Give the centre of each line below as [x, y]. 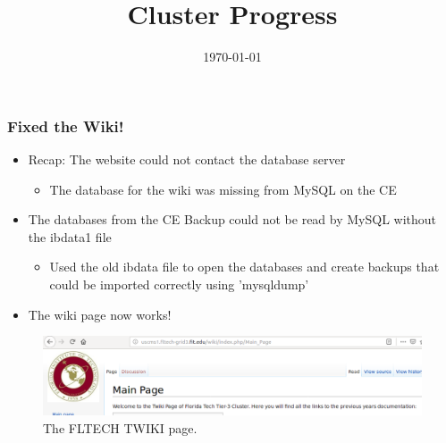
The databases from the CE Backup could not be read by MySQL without [232, 219]
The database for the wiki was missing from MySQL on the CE [223, 189]
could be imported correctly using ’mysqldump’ [179, 284]
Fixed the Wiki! [66, 125]
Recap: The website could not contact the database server [187, 159]
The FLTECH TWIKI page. [120, 427]
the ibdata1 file [70, 236]
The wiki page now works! [100, 314]
